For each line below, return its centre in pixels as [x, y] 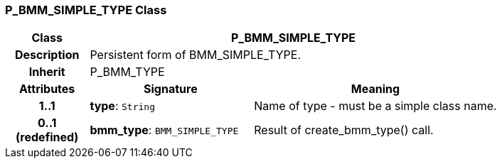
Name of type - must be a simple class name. [375, 106]
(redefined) [47, 137]
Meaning [375, 89]
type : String [122, 106]
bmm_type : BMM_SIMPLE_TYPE [164, 130]
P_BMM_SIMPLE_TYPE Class [86, 10]
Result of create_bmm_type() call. [344, 130]
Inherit [47, 72]
